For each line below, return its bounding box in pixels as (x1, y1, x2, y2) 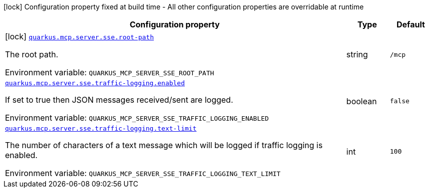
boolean (346, 96, 377, 106)
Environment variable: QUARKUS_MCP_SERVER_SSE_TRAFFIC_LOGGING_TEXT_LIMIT (5, 168, 281, 178)
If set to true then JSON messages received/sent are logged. (5, 95, 233, 105)
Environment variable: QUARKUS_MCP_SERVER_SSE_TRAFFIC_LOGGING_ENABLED (5, 113, 269, 123)
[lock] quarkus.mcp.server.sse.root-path (5, 31, 154, 41)
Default (396, 19, 425, 29)
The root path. (5, 49, 58, 59)
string (346, 49, 368, 59)
